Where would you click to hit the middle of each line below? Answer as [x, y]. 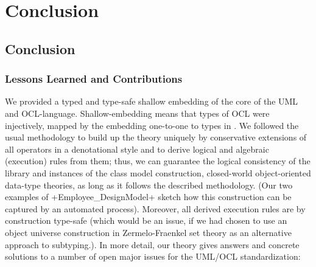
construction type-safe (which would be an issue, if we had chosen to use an [146, 220]
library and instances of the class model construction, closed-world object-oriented [158, 172]
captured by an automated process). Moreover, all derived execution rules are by [155, 208]
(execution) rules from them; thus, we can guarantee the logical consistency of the [158, 161]
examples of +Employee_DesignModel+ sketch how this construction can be [148, 197]
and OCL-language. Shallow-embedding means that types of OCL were [137, 113]
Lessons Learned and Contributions [94, 79]
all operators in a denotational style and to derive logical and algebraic [137, 149]
